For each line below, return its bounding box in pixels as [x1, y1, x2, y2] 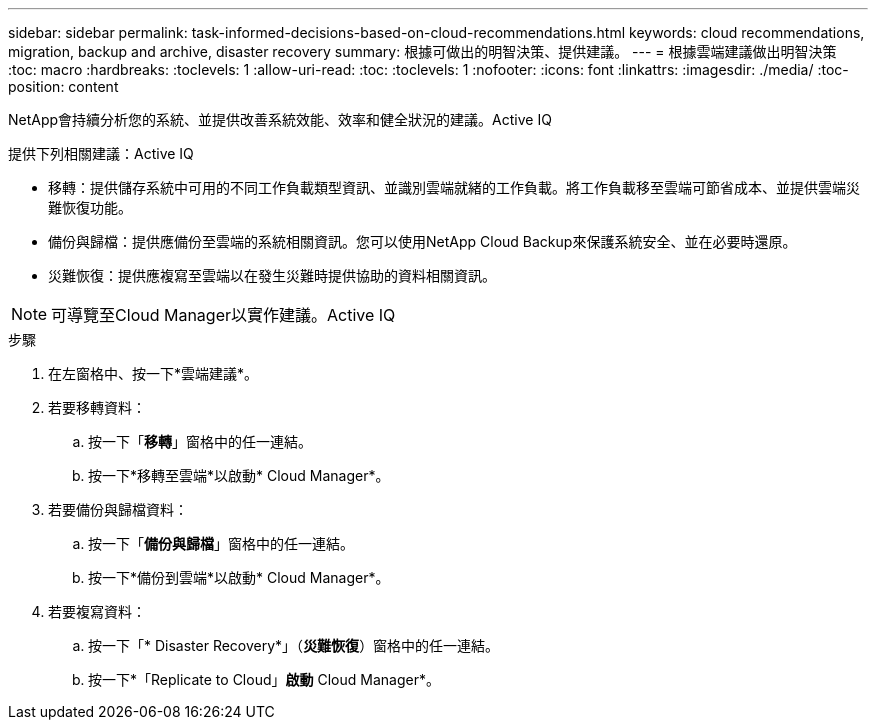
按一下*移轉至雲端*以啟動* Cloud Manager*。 [88, 467, 390, 484]
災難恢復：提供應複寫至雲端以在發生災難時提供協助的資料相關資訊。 [48, 267, 496, 284]
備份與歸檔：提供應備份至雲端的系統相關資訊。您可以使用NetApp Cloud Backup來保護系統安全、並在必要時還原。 [48, 233, 797, 250]
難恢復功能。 [48, 199, 132, 216]
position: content [8, 78, 119, 95]
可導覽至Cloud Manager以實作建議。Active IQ [51, 305, 396, 325]
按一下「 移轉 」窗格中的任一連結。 [88, 433, 312, 450]
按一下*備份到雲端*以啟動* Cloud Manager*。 [88, 569, 390, 586]
